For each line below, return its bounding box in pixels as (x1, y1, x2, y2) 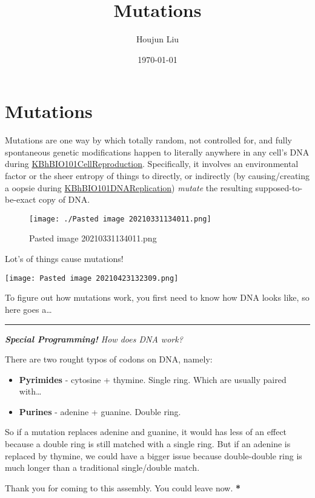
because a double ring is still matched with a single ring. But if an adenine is (5, 437, 291, 450)
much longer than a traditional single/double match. (5, 461, 200, 474)
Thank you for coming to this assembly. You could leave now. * (5, 481, 241, 494)
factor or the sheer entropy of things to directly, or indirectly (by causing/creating (5, 169, 310, 182)
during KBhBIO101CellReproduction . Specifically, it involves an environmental (5, 157, 299, 170)
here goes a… (5, 303, 52, 315)
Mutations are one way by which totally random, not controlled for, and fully (5, 134, 292, 146)
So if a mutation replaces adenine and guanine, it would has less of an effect (5, 425, 287, 438)
